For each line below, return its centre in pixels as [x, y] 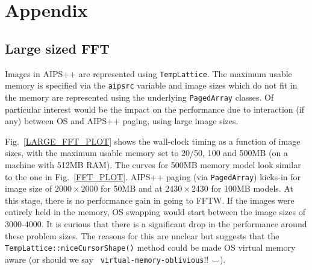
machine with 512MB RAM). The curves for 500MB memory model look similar [153, 164]
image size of [29, 188]
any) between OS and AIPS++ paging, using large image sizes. [122, 121]
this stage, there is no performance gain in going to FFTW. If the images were [150, 200]
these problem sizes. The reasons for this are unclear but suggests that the [142, 235]
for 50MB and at [132, 188]
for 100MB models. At [252, 188]
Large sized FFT [58, 48]
